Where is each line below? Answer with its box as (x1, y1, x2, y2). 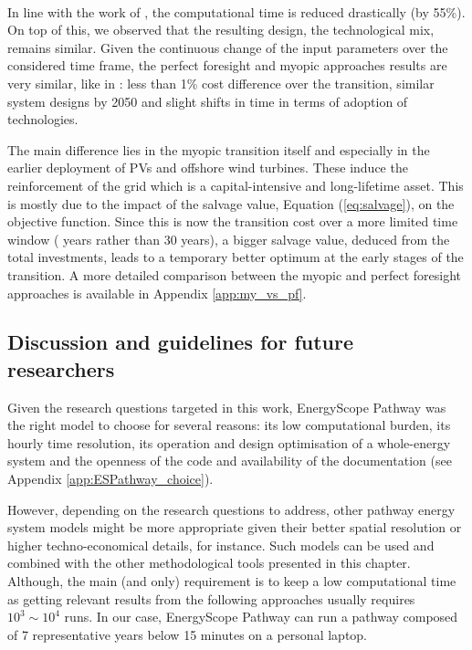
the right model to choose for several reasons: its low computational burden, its (7, 415, 451, 435)
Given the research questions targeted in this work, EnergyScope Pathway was (7, 397, 446, 416)
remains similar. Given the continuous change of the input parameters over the (7, 37, 448, 57)
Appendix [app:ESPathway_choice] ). (7, 469, 214, 488)
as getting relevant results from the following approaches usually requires (7, 589, 415, 608)
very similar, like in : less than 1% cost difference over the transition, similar (7, 73, 435, 92)
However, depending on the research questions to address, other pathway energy (7, 499, 456, 519)
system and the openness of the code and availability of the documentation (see (7, 451, 452, 470)
